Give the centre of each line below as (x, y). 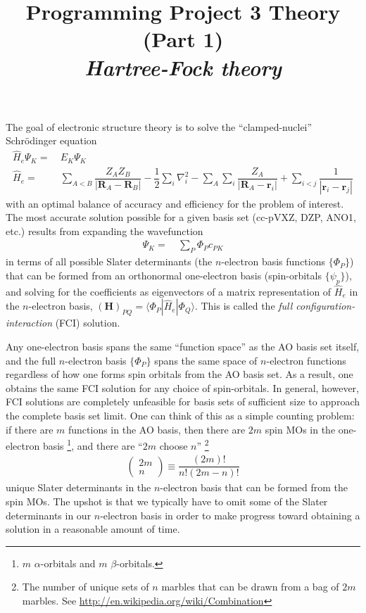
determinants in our (49, 515)
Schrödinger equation (51, 140)
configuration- (326, 306)
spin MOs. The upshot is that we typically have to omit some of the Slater (167, 501)
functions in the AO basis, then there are (157, 429)
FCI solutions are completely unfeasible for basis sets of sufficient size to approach (183, 402)
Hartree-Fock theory (183, 67)
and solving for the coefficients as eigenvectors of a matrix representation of (169, 291)
